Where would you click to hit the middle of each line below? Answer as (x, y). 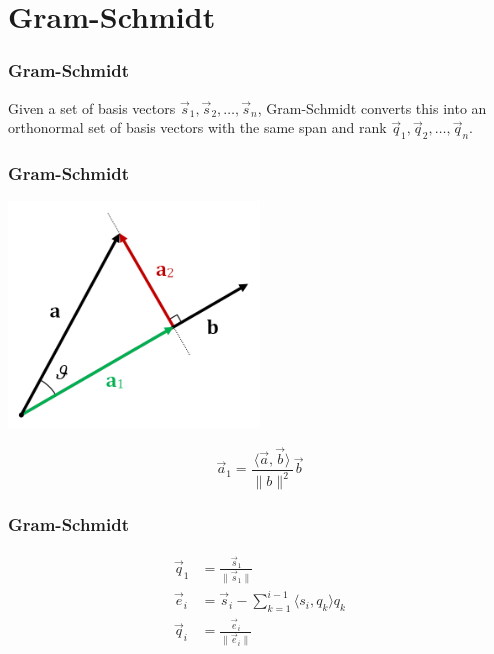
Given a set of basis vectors (92, 107)
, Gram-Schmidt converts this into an (372, 107)
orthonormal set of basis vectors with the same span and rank (197, 127)
